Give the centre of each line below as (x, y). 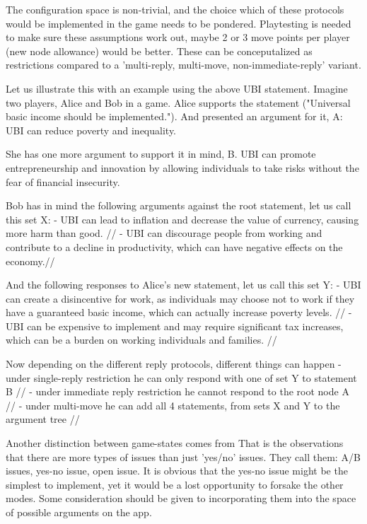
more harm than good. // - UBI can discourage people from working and (164, 233)
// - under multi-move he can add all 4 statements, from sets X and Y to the (173, 405)
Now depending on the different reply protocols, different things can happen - (174, 364)
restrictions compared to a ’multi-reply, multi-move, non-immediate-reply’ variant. (183, 65)
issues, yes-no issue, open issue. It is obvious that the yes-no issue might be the (177, 471)
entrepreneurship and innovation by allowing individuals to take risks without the (182, 167)
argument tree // (43, 419)
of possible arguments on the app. (79, 512)
